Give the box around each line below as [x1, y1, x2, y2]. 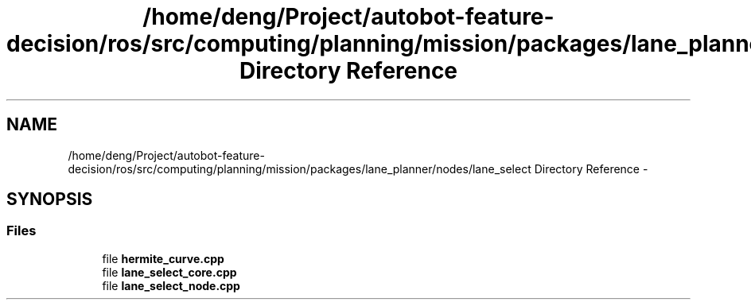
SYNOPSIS [6, 189, 93, 210]
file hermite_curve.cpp [102, 251, 224, 265]
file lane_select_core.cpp [102, 265, 237, 279]
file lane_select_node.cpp [102, 278, 240, 292]
